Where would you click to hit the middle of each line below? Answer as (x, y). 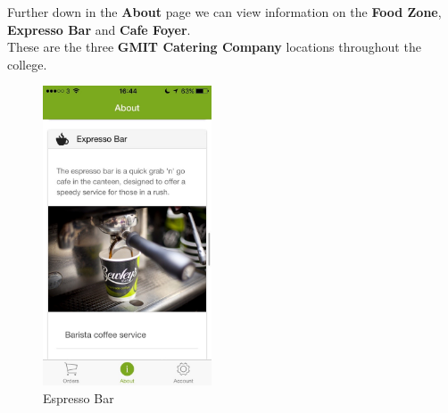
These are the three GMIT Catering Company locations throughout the (214, 47)
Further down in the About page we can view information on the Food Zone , (224, 12)
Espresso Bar (79, 397)
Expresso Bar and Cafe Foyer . (99, 29)
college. (27, 64)
